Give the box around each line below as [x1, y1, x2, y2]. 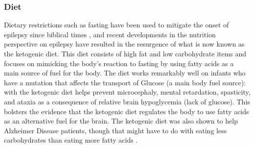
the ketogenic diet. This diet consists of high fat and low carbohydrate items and [4, 49, 247, 58]
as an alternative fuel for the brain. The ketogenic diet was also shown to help [4, 116, 238, 126]
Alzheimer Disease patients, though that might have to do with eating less [4, 125, 227, 135]
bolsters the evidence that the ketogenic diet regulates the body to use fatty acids [4, 106, 249, 116]
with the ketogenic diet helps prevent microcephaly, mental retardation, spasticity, [4, 87, 251, 97]
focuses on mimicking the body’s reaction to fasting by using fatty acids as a [4, 58, 234, 68]
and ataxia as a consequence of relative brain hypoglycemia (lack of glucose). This [4, 96, 250, 106]
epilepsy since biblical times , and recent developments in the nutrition [4, 29, 216, 39]
